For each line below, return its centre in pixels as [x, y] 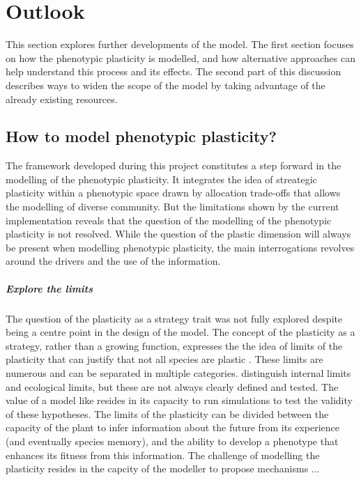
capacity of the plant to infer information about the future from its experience [173, 427]
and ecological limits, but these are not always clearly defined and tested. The [172, 386]
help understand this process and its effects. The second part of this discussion [174, 71]
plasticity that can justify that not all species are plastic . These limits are [164, 359]
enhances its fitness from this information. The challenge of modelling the [163, 455]
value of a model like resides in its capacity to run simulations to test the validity [179, 400]
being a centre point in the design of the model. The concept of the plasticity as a [180, 332]
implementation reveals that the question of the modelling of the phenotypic [169, 220]
